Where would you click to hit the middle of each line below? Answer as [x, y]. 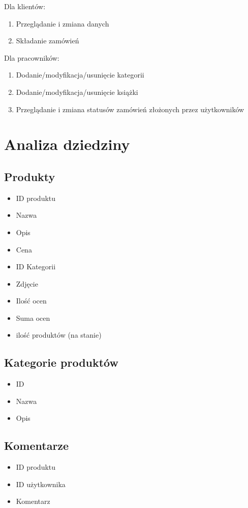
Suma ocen [33, 317]
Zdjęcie [27, 283]
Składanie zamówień [48, 41]
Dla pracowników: [32, 57]
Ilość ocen [31, 301]
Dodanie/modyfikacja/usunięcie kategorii [80, 75]
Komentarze [37, 446]
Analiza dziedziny [67, 144]
